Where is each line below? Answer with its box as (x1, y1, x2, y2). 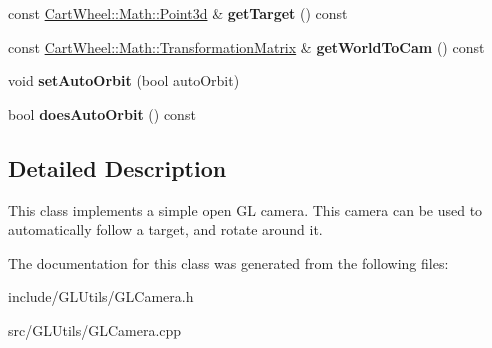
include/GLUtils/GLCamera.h (8, 286, 194, 307)
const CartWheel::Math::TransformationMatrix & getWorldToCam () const (8, 36, 485, 57)
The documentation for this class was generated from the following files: (8, 252, 449, 273)
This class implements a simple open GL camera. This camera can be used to (8, 199, 483, 220)
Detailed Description (8, 152, 227, 183)
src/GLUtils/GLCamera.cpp (8, 319, 182, 340)
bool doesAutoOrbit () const (8, 103, 196, 124)
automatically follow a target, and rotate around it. (8, 219, 323, 240)
